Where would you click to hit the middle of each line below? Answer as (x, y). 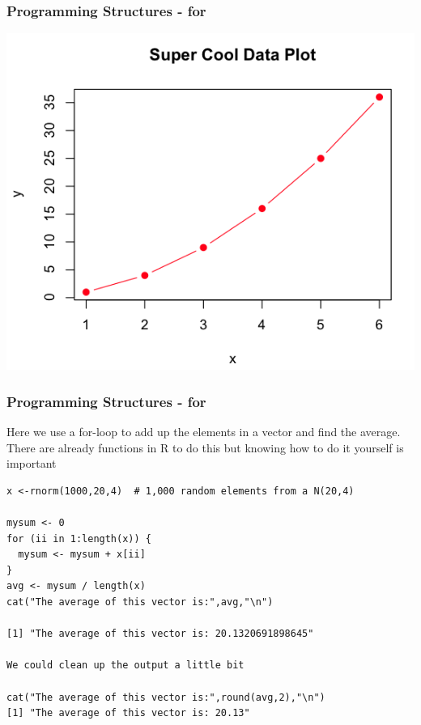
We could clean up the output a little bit (125, 666)
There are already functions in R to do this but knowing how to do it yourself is (205, 447)
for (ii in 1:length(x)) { (79, 538)
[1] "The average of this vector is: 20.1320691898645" (160, 634)
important (32, 463)
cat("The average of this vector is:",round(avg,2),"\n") (166, 697)
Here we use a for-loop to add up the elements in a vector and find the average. (204, 432)
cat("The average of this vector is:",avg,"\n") (140, 602)
